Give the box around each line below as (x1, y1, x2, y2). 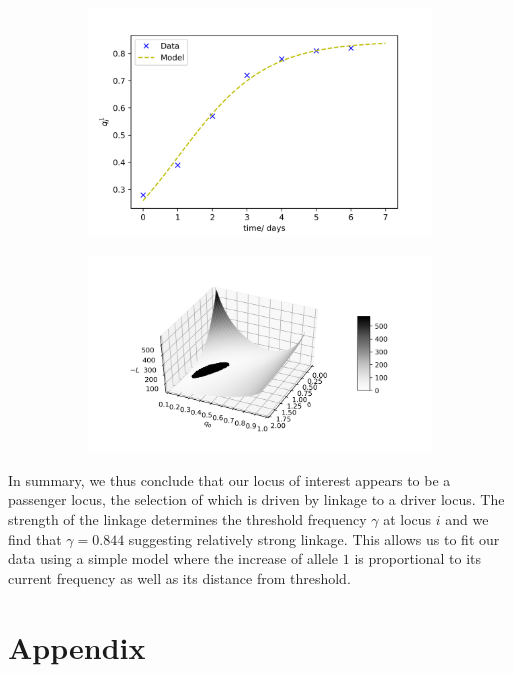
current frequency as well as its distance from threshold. (8, 567, 351, 588)
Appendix (8, 626, 146, 667)
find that (8, 528, 62, 549)
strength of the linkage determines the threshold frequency (8, 509, 367, 529)
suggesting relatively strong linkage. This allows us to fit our (128, 528, 500, 549)
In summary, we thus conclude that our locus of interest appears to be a (8, 469, 451, 490)
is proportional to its (354, 548, 482, 569)
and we (445, 509, 489, 529)
